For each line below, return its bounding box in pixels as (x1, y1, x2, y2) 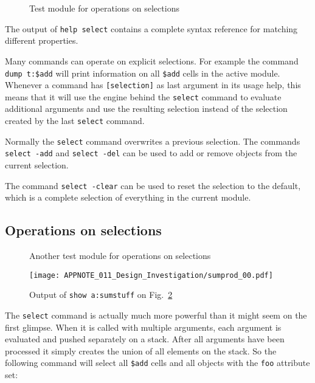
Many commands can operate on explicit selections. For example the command (5, 54, 299, 67)
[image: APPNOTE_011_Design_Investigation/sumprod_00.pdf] (29, 271, 273, 280)
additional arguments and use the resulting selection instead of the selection (5, 102, 288, 115)
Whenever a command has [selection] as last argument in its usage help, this (5, 78, 301, 91)
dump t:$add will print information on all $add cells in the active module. (5, 66, 280, 79)
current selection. (5, 159, 69, 171)
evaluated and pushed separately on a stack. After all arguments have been (5, 333, 285, 345)
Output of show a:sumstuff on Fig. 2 (29, 288, 173, 301)
